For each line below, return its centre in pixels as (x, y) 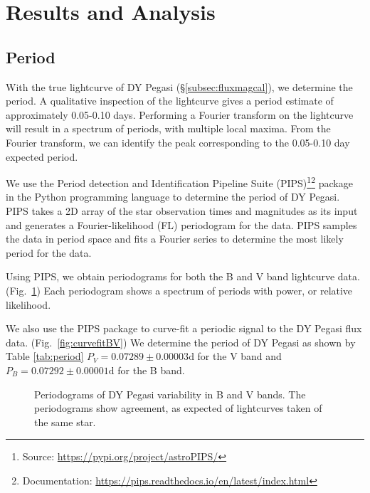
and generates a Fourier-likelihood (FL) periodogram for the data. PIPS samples (181, 224)
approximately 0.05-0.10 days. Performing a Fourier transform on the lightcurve (180, 114)
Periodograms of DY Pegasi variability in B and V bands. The (170, 394)
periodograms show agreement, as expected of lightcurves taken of (178, 408)
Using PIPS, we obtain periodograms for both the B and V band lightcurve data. (183, 276)
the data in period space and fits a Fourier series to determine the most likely (175, 239)
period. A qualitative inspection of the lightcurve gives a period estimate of (170, 101)
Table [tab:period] (45, 356)
